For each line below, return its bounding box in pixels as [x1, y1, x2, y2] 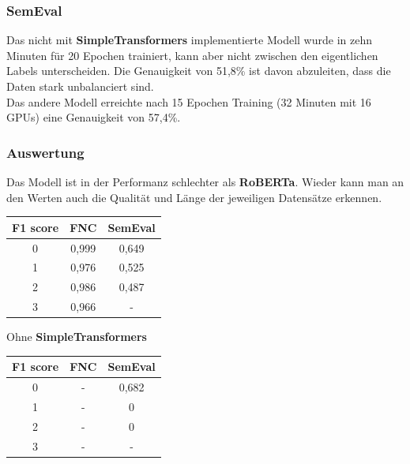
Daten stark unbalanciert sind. [6, 78, 154, 94]
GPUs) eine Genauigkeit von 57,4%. [6, 109, 181, 125]
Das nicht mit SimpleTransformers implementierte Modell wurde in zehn [6, 32, 372, 48]
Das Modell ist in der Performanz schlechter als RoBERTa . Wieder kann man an [6, 174, 404, 189]
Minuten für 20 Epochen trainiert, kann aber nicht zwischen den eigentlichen [6, 47, 378, 63]
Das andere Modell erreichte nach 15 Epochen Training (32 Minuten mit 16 [6, 93, 371, 110]
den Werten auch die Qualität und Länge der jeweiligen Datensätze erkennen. [6, 189, 382, 205]
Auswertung [6, 142, 85, 162]
